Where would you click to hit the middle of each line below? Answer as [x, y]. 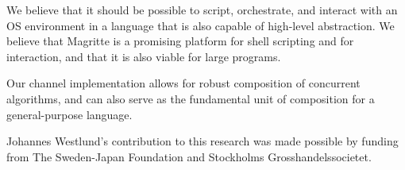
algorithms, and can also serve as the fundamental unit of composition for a [191, 98]
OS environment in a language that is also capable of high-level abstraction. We [201, 25]
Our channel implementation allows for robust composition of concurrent [183, 83]
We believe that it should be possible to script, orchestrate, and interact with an [202, 10]
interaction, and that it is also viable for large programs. [144, 56]
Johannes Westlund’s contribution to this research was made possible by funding [202, 141]
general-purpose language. [69, 114]
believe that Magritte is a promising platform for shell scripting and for [180, 41]
